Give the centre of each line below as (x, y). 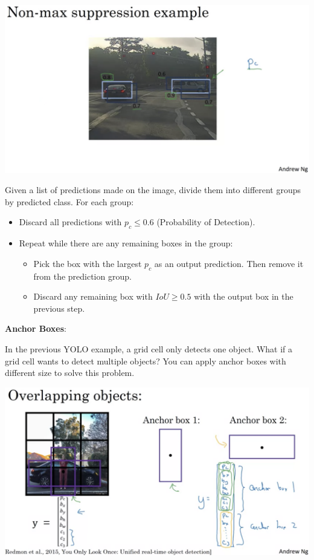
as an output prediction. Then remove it (229, 263)
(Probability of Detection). (206, 222)
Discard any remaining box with (93, 296)
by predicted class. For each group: (69, 201)
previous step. (59, 308)
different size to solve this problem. (70, 373)
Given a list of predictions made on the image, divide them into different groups (153, 190)
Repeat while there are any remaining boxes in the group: (126, 243)
